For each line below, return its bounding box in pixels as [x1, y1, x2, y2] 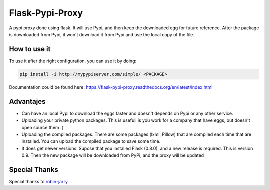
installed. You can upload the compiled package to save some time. [21, 138, 161, 144]
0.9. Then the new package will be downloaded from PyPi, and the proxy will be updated [21, 152, 204, 158]
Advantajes [9, 97, 46, 106]
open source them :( [21, 124, 63, 130]
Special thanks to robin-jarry [9, 178, 68, 184]
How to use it [9, 45, 51, 53]
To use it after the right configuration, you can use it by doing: [9, 58, 137, 64]
